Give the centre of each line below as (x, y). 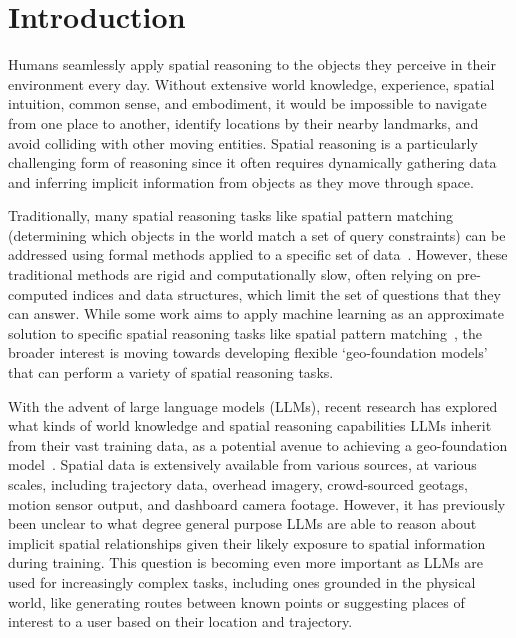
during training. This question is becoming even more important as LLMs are (246, 562)
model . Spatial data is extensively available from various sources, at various (242, 464)
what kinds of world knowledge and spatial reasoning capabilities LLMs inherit (250, 425)
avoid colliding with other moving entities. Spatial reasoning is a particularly (243, 142)
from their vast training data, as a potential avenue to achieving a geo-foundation (258, 444)
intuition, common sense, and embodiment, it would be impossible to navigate (247, 103)
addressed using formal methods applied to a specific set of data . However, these (258, 254)
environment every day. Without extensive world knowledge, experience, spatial (251, 83)
